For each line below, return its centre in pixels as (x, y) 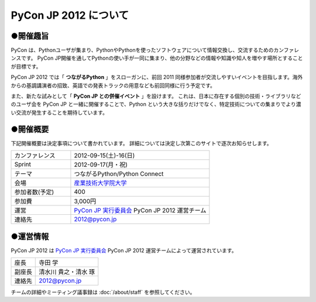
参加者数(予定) (34, 192)
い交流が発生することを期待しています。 (59, 112)
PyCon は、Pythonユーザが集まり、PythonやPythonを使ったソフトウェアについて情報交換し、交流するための (142, 50)
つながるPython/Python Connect (119, 174)
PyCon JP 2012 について (70, 15)
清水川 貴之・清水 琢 (67, 272)
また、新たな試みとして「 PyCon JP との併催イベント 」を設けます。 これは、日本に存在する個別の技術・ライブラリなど (156, 96)
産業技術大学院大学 (100, 183)
